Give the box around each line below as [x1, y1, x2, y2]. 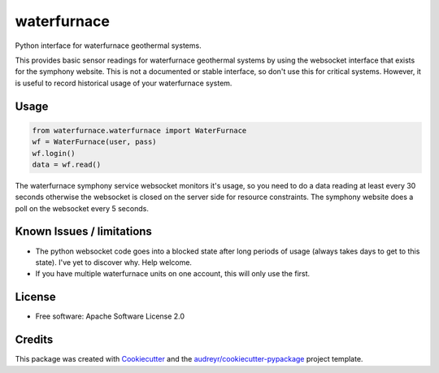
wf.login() [32, 149, 76, 158]
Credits [15, 333, 54, 347]
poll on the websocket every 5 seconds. [15, 203, 150, 213]
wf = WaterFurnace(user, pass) [32, 137, 158, 146]
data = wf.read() [32, 159, 102, 169]
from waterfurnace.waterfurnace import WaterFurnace [32, 126, 247, 135]
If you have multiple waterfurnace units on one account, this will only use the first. [35, 269, 311, 279]
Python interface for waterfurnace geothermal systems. [15, 41, 202, 50]
